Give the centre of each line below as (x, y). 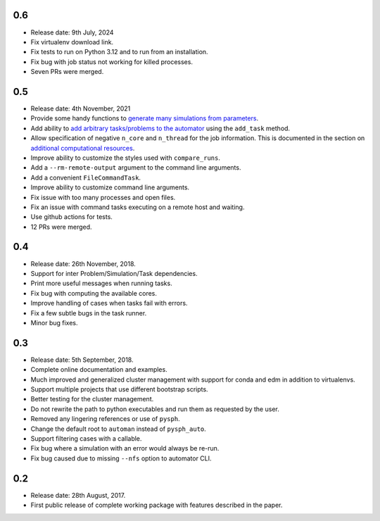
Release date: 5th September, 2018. (82, 360)
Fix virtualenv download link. (72, 42)
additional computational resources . (83, 148)
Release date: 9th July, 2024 (72, 32)
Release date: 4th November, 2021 (81, 108)
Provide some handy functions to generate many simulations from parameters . (145, 118)
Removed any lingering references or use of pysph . (105, 419)
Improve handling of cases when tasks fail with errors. (109, 303)
